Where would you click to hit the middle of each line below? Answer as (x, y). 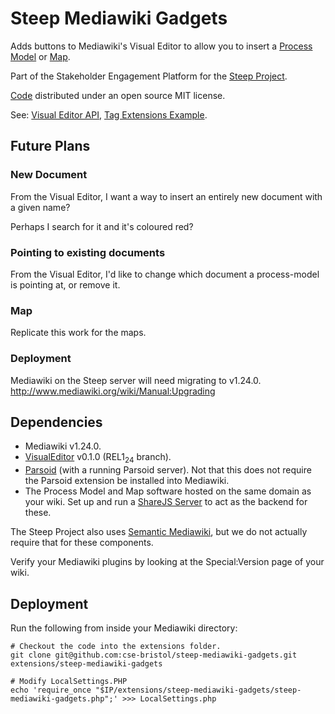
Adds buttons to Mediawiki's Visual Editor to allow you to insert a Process (161, 46)
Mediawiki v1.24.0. (63, 446)
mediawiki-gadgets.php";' (64, 698)
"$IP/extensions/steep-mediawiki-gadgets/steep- (198, 690)
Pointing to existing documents (88, 252)
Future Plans (50, 146)
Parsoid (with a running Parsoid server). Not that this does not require (168, 470)
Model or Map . (40, 56)
